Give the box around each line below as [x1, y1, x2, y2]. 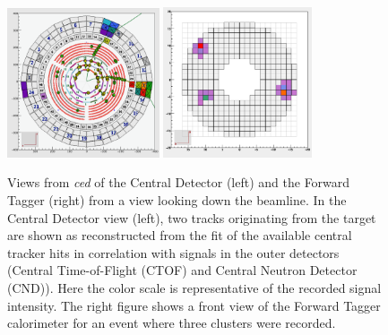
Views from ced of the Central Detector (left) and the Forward [7, 173, 350, 192]
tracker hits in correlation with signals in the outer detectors [7, 243, 340, 262]
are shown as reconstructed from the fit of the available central [7, 226, 352, 245]
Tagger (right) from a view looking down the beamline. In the [7, 190, 347, 209]
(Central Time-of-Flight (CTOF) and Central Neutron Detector [7, 261, 358, 279]
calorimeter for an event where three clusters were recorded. [7, 314, 336, 332]
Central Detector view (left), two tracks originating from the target [7, 208, 376, 227]
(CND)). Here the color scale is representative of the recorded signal [7, 278, 382, 296]
